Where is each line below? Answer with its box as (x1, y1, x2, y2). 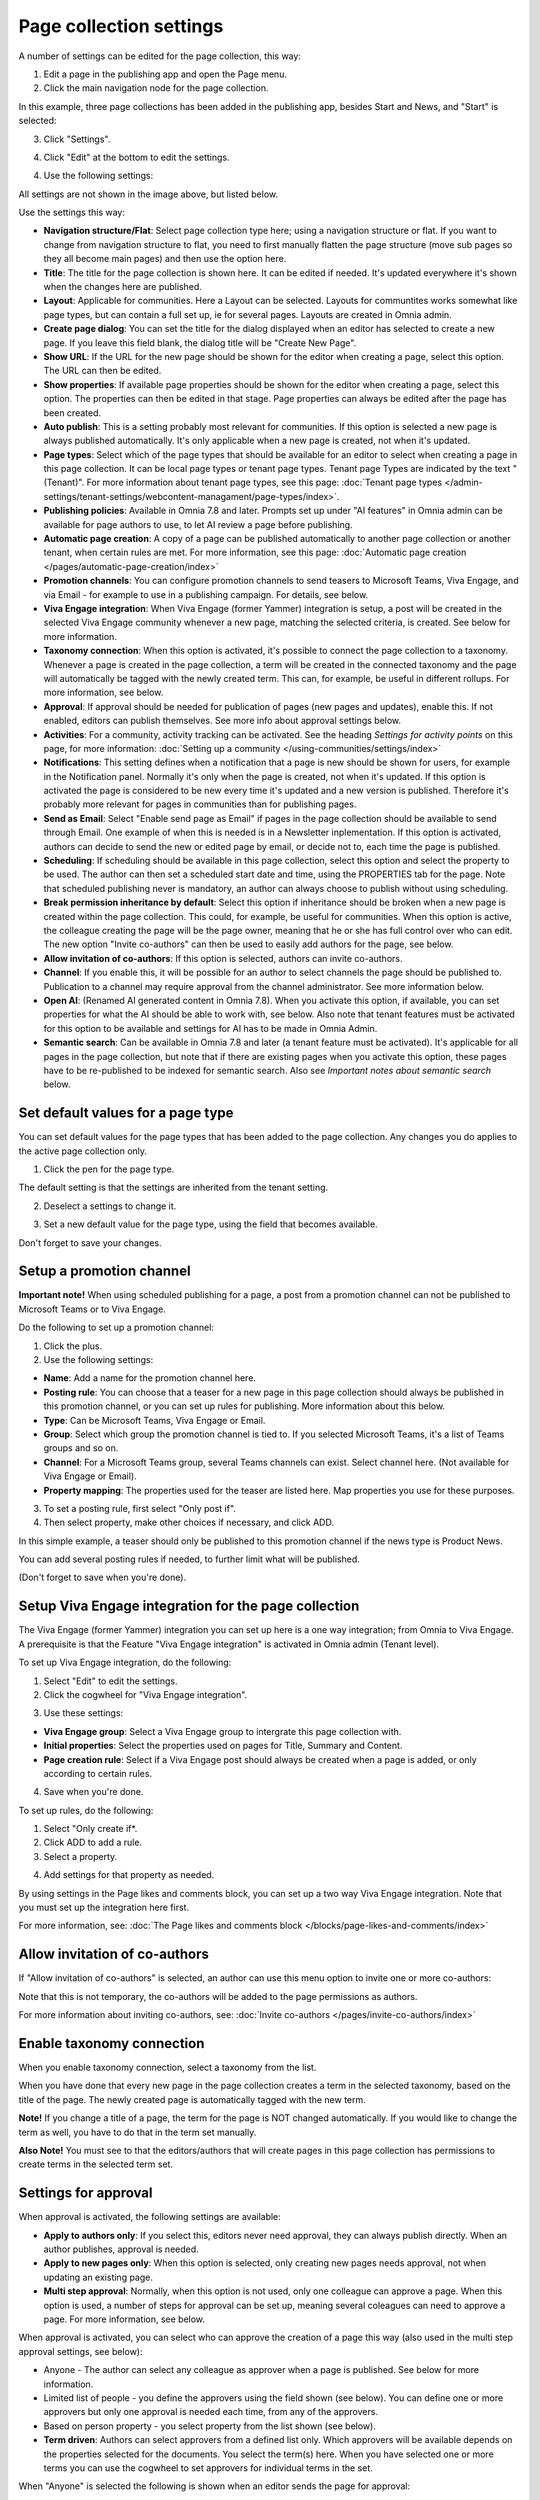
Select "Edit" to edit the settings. (43, 1675, 178, 1687)
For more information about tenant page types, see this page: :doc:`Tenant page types (86, 476, 443, 489)
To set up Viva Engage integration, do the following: (18, 1656, 232, 1669)
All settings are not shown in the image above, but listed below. (18, 188, 279, 200)
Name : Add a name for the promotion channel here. (43, 1372, 257, 1384)
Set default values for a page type (18, 1105, 234, 1122)
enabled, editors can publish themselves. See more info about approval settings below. (43, 715, 402, 727)
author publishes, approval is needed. (43, 2243, 199, 2255)
